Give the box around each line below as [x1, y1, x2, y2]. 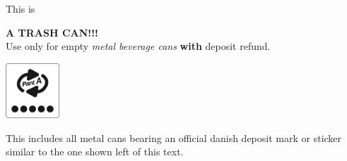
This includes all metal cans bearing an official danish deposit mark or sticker [6, 130, 342, 145]
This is [6, 1, 35, 15]
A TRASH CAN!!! [6, 25, 98, 39]
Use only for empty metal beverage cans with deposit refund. [6, 39, 271, 53]
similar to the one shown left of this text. [6, 144, 184, 159]
